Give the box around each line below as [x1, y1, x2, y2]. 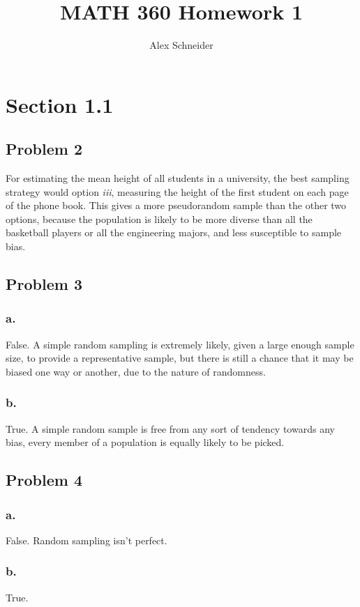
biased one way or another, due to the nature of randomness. [6, 364, 266, 378]
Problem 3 [6, 273, 82, 295]
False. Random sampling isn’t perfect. [6, 532, 167, 547]
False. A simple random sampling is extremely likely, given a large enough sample [6, 337, 354, 351]
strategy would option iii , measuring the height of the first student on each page [6, 184, 349, 199]
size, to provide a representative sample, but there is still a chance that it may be [6, 351, 354, 365]
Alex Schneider [149, 38, 213, 52]
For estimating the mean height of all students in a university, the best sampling [6, 171, 350, 185]
